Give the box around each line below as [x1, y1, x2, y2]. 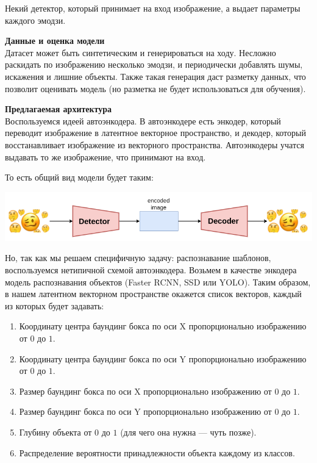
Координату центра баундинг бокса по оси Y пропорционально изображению [19, 352, 307, 365]
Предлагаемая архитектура [5, 102, 112, 115]
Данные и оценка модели [5, 34, 105, 47]
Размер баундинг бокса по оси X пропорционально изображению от [19, 384, 272, 397]
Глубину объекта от [19, 425, 92, 438]
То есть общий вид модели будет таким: [5, 171, 154, 184]
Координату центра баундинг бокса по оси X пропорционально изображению [19, 320, 307, 332]
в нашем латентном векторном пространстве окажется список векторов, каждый [5, 287, 302, 300]
